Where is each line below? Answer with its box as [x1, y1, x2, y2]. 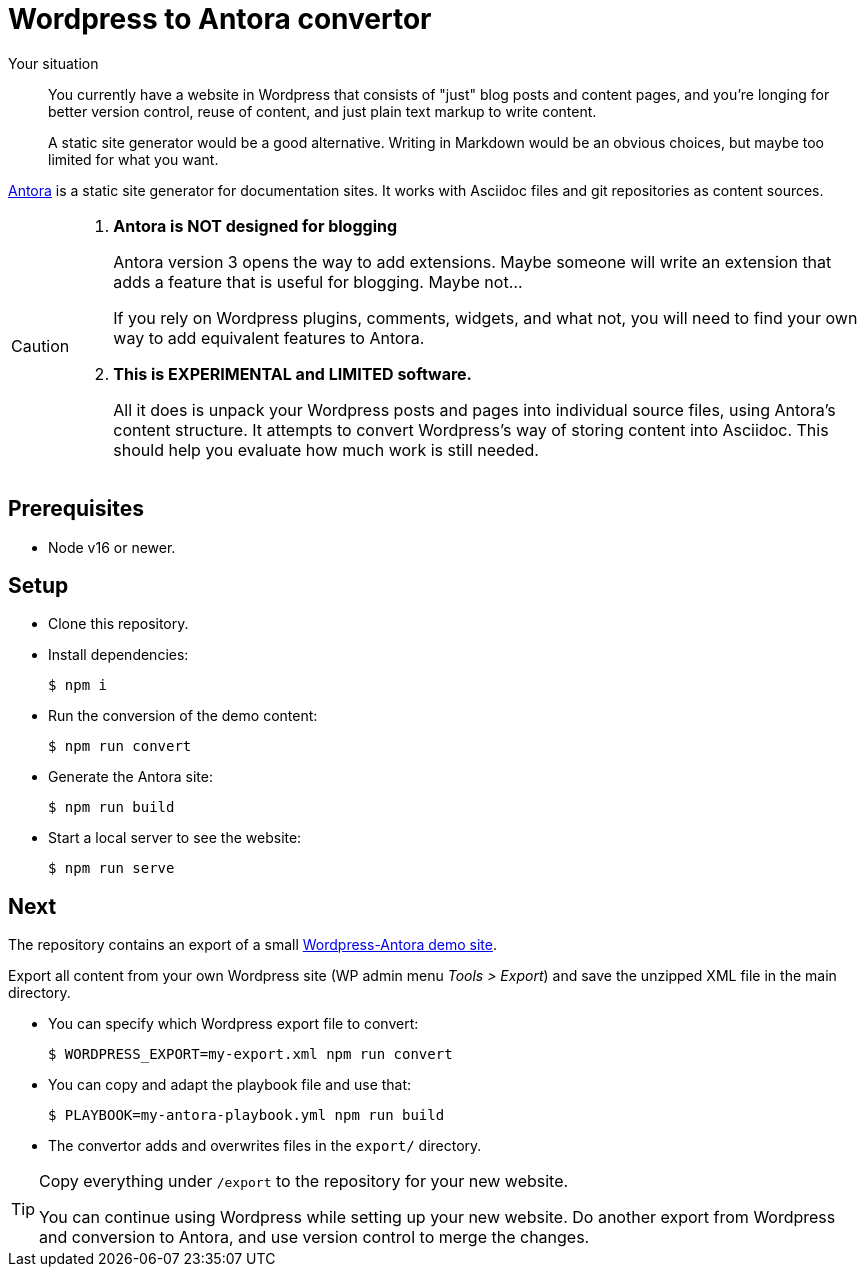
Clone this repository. [48, 615, 189, 633]
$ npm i [48, 677, 108, 694]
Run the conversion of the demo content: [48, 707, 318, 725]
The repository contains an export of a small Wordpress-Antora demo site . [8, 936, 497, 954]
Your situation [8, 54, 99, 72]
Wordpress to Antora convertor [8, 2, 432, 36]
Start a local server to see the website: [48, 829, 302, 847]
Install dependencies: [48, 646, 189, 664]
